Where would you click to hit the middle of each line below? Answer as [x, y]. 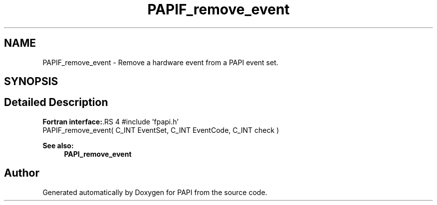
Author [22, 173]
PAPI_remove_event [98, 154]
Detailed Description [56, 102]
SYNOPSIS [31, 82]
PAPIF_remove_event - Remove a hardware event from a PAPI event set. [160, 62]
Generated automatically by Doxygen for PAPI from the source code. [155, 192]
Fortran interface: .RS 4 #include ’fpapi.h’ [110, 121]
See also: [58, 145]
